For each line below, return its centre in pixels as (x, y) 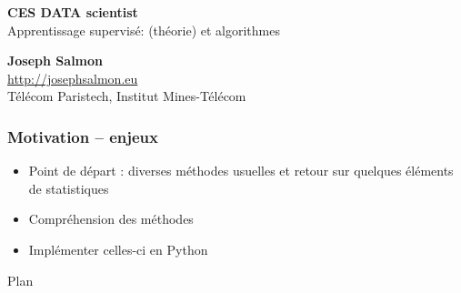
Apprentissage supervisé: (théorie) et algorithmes (144, 30)
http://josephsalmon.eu (73, 78)
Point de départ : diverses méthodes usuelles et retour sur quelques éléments (241, 171)
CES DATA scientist (73, 12)
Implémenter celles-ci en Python (118, 249)
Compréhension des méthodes (111, 219)
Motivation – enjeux (83, 136)
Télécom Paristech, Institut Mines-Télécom (127, 96)
